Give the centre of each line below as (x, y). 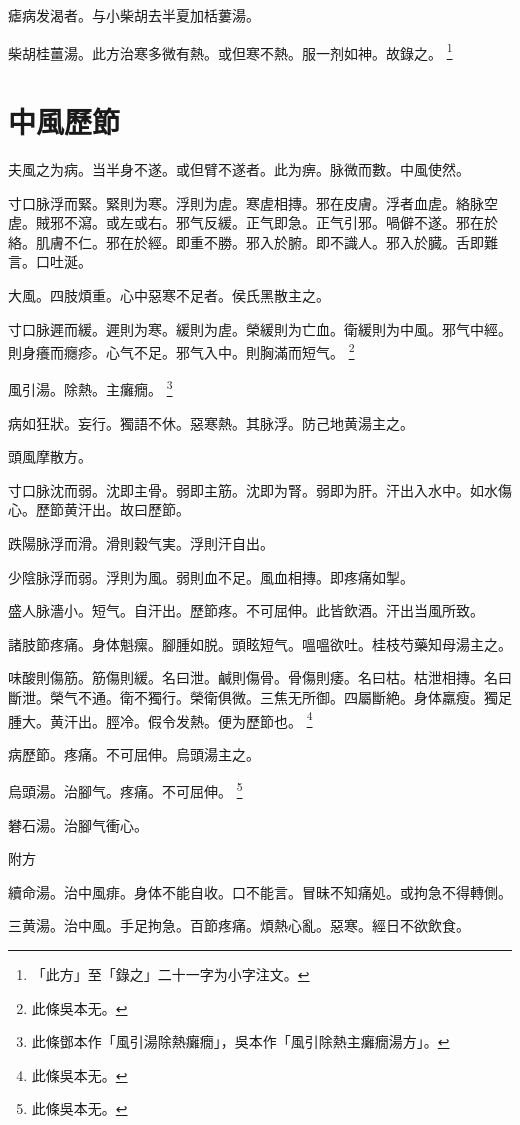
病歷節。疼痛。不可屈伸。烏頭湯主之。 (134, 753)
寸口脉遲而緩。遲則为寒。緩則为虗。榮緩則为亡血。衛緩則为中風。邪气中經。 (260, 328)
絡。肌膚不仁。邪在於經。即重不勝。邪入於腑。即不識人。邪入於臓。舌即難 (253, 241)
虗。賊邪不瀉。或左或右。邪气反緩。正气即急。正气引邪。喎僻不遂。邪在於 (253, 222)
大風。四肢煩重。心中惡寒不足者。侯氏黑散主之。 (169, 294)
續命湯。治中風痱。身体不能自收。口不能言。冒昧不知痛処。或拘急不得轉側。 (260, 891)
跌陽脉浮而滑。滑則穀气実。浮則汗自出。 (141, 543)
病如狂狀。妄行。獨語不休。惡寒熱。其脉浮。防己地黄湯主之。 (211, 422)
